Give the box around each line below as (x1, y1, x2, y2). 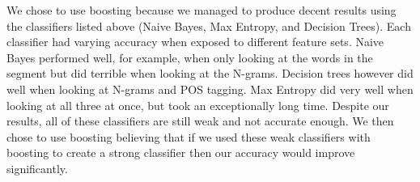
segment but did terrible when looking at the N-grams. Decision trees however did (6, 65, 414, 82)
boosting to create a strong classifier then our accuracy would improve (6, 144, 355, 161)
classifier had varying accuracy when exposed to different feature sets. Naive (6, 33, 384, 50)
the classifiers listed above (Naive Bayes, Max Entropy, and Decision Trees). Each (6, 17, 411, 34)
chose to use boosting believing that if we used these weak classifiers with (6, 128, 371, 145)
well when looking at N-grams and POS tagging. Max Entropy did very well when (6, 80, 414, 97)
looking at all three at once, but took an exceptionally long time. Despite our (6, 96, 389, 113)
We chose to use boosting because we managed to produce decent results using (6, 2, 397, 18)
